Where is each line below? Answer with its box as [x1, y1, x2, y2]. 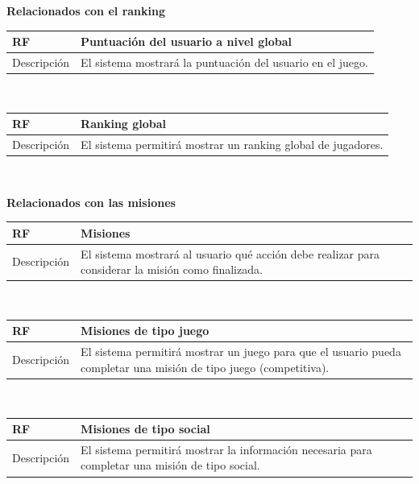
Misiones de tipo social [81, 420, 210, 436]
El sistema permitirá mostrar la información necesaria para [81, 441, 372, 457]
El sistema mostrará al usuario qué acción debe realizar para [81, 245, 380, 262]
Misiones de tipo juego [81, 322, 209, 339]
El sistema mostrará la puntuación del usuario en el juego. [81, 53, 368, 70]
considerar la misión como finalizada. [81, 261, 263, 278]
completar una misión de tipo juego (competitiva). [81, 358, 330, 375]
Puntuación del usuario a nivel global [81, 33, 292, 50]
